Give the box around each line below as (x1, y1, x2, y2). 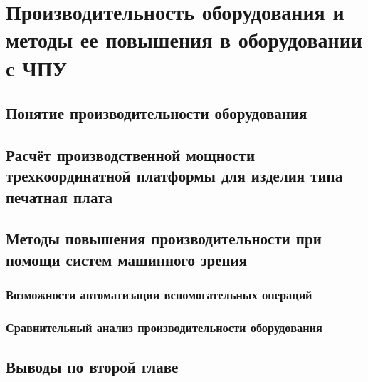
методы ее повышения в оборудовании (6, 25, 362, 54)
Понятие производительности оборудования (6, 102, 307, 124)
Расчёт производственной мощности (6, 143, 256, 165)
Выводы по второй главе (6, 356, 179, 378)
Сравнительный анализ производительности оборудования (6, 319, 322, 336)
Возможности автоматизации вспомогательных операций (6, 286, 312, 304)
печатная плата (6, 185, 112, 207)
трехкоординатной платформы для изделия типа (6, 165, 343, 187)
